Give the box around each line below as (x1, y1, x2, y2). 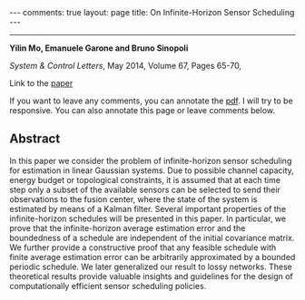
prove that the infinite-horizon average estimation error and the (9, 222, 246, 233)
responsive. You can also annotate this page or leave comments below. (9, 105, 275, 115)
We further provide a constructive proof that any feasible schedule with (9, 242, 277, 253)
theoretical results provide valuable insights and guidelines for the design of (9, 270, 293, 282)
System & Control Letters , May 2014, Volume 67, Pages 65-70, (9, 61, 242, 71)
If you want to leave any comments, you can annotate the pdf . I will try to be (9, 95, 293, 106)
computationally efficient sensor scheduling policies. (9, 280, 207, 291)
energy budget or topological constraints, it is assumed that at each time (9, 174, 281, 185)
